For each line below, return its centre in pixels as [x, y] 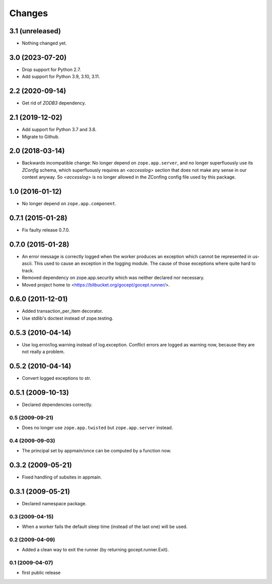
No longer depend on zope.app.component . [69, 204]
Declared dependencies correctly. [57, 404]
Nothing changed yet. [45, 43]
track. [28, 270]
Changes [28, 13]
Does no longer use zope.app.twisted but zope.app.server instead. [97, 428]
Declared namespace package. [54, 504]
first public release [41, 573]
